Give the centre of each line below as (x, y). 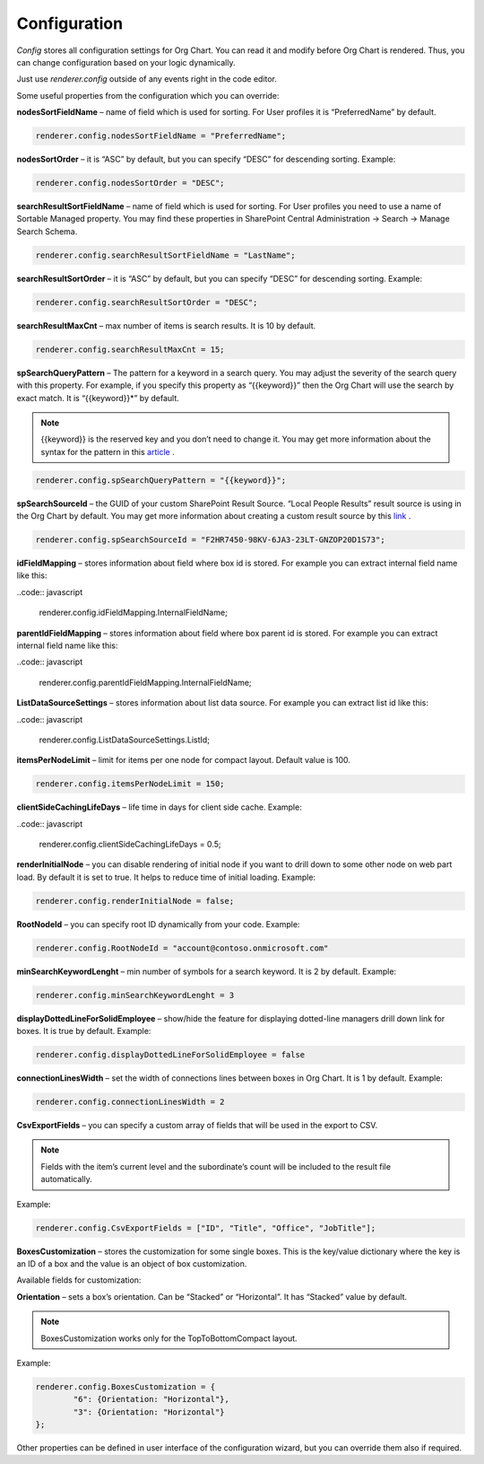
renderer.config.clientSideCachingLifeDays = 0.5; (130, 845)
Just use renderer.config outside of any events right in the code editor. (147, 79)
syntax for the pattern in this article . (108, 451)
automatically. (67, 1179)
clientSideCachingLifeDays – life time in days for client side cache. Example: (159, 807)
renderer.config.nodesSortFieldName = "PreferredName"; (161, 136)
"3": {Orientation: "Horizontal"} (149, 1412)
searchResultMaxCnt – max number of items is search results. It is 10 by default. (166, 325)
